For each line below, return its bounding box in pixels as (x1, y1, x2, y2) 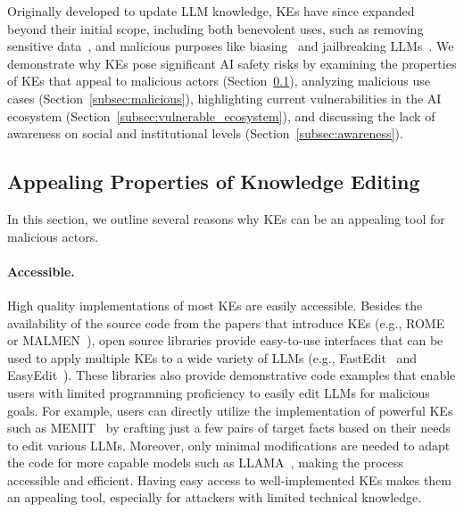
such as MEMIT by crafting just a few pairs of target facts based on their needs (7, 418, 451, 437)
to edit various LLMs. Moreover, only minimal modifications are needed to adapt (7, 435, 451, 454)
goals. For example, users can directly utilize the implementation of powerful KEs (7, 401, 453, 419)
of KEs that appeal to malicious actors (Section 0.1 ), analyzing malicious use (7, 71, 430, 90)
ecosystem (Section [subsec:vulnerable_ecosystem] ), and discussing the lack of (7, 106, 435, 125)
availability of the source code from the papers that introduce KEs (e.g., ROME (7, 313, 445, 332)
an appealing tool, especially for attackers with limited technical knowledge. (7, 488, 422, 507)
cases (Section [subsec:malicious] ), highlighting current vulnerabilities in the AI (7, 88, 442, 107)
